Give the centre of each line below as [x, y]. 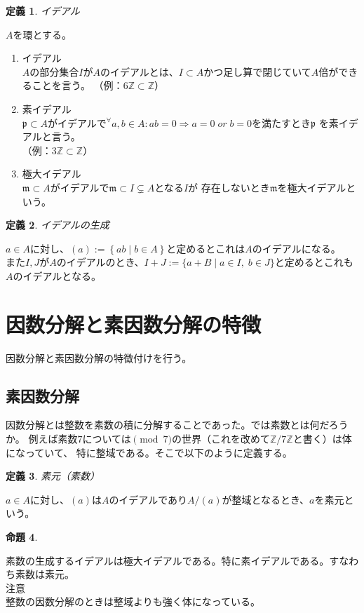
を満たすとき [282, 122]
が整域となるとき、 [266, 499]
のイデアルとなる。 [57, 275]
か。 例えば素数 [42, 439]
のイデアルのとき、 [100, 262]
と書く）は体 [322, 439]
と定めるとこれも [314, 262]
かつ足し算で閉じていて [257, 71]
